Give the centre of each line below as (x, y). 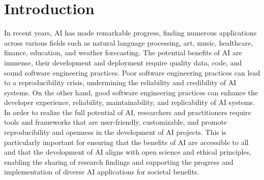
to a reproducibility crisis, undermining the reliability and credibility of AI (120, 82)
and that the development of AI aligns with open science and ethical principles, (128, 152)
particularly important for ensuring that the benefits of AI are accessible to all (126, 142)
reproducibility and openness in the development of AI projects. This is (115, 132)
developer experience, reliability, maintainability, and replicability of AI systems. (129, 102)
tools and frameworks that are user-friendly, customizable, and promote (116, 122)
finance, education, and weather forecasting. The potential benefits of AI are (123, 52)
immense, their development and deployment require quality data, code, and (123, 62)
